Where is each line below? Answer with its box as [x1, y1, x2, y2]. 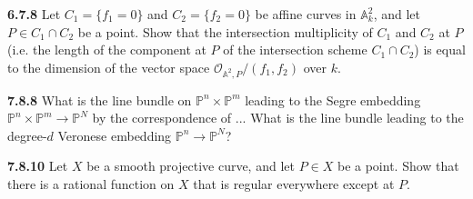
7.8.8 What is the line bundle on [7, 90, 192, 109]
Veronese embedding [57, 125, 172, 144]
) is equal [414, 40, 466, 59]
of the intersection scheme [223, 40, 367, 59]
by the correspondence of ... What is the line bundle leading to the [92, 108, 464, 127]
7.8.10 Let [7, 156, 68, 175]
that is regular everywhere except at [193, 174, 395, 193]
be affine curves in [255, 5, 357, 23]
